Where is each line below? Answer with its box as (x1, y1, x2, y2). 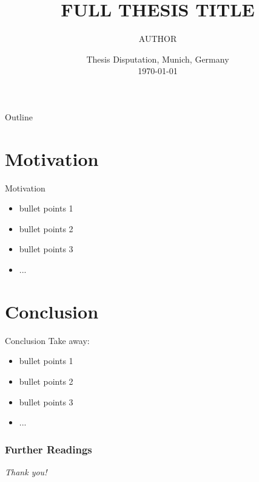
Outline (5, 110, 33, 123)
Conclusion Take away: (5, 334, 90, 346)
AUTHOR (138, 32, 177, 45)
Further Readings (5, 441, 92, 456)
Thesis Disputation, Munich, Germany (86, 52, 229, 65)
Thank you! (5, 465, 47, 478)
